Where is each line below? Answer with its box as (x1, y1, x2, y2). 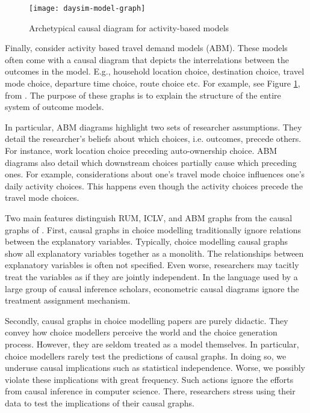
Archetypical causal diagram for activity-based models (29, 21, 229, 34)
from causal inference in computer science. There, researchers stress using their (5, 385, 296, 397)
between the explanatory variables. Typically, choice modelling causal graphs (5, 235, 288, 248)
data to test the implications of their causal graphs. (5, 396, 194, 409)
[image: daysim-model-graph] (29, 4, 146, 13)
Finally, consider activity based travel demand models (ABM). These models (5, 41, 288, 54)
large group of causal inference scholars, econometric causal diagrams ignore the (5, 282, 299, 295)
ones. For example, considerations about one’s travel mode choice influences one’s (5, 168, 305, 180)
